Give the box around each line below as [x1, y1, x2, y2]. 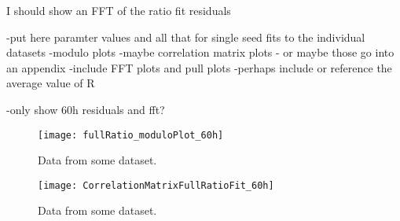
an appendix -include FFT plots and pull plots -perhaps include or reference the [6, 59, 392, 76]
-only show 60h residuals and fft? [6, 101, 165, 117]
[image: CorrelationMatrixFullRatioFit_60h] [38, 179, 274, 191]
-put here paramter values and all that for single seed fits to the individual [6, 28, 365, 45]
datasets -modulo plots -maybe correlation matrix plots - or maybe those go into [6, 44, 394, 61]
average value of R [6, 75, 95, 91]
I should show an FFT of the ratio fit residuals [6, 2, 231, 18]
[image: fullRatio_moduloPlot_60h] [38, 129, 224, 141]
